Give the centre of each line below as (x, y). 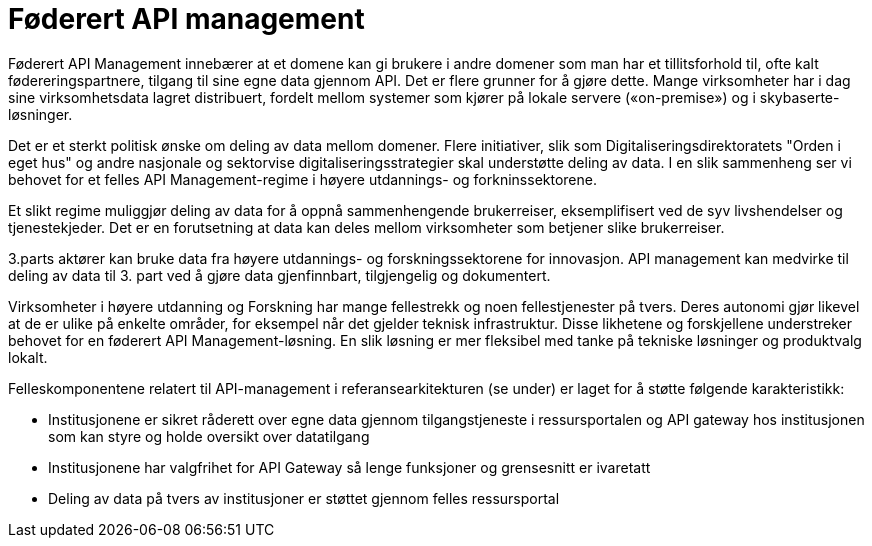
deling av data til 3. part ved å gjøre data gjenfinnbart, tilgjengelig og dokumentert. (279, 275)
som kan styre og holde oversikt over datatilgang (209, 436)
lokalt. (28, 357)
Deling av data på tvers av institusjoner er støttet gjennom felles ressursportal (304, 498)
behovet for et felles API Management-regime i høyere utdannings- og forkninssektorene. (302, 179)
